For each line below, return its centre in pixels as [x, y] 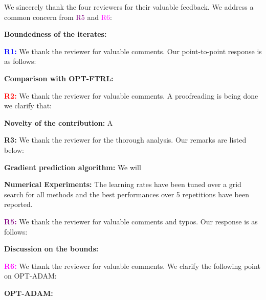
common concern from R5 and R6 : [58, 17]
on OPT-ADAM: [30, 276]
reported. [18, 204]
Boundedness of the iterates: [56, 34]
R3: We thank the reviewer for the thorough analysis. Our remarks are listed [125, 140]
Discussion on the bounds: [51, 249]
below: [14, 149]
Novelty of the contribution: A [59, 122]
